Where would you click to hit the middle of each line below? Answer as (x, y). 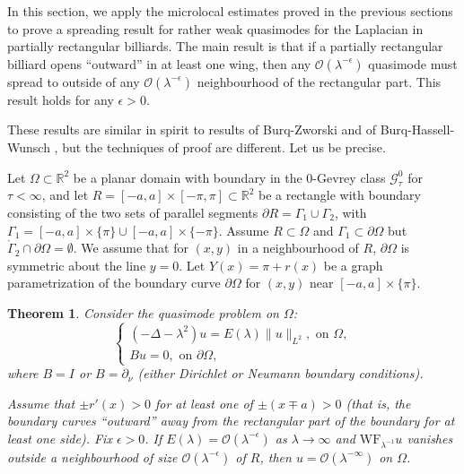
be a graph (353, 265)
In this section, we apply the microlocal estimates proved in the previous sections (230, 11)
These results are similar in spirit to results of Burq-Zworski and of (192, 129)
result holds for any (61, 99)
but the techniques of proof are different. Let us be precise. (224, 147)
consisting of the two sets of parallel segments (133, 212)
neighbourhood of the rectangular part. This (319, 81)
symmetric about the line (77, 265)
